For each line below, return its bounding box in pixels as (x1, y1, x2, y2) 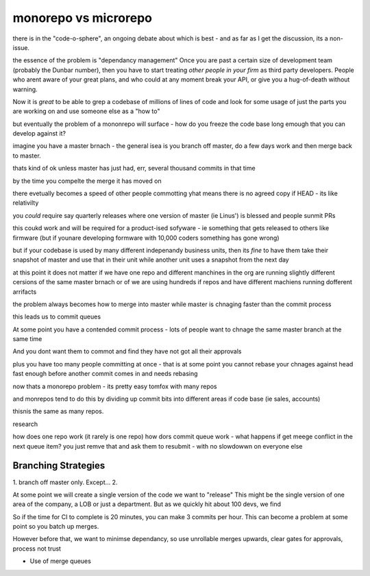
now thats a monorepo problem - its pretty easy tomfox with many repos (12, 382, 217, 390)
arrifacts (12, 288, 37, 296)
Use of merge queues (29, 557, 92, 565)
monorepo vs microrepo (12, 10, 153, 25)
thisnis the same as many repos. (12, 408, 104, 416)
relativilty (12, 199, 39, 207)
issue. (12, 43, 30, 51)
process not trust (12, 544, 62, 553)
